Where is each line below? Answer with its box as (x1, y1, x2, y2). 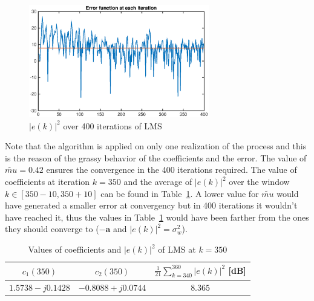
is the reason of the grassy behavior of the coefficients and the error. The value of (5, 151, 307, 164)
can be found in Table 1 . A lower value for (100, 187, 259, 199)
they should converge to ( (5, 222, 99, 235)
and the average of (123, 175, 192, 188)
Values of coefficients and (28, 243, 122, 255)
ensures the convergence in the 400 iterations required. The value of (46, 163, 297, 176)
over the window (229, 175, 290, 188)
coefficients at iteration (5, 175, 90, 188)
